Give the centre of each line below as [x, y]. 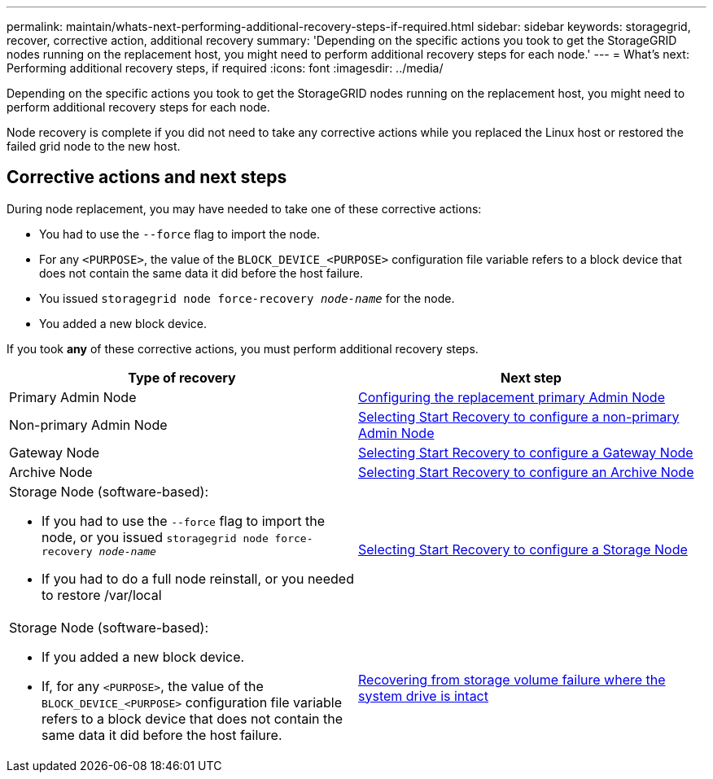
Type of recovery [182, 377]
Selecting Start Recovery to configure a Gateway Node [526, 452]
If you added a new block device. [143, 656]
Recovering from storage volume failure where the [512, 679]
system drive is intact [423, 696]
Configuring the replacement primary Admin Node [512, 397]
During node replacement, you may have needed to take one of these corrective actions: [244, 208]
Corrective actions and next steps [147, 177]
